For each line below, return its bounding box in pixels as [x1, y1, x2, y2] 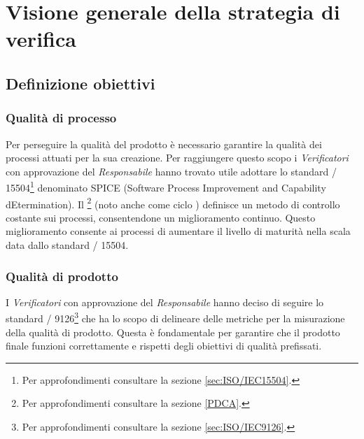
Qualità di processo [6, 109, 117, 127]
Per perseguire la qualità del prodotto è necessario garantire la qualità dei [6, 136, 322, 151]
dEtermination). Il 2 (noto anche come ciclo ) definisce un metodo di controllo [6, 194, 340, 211]
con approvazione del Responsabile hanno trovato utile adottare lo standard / [6, 164, 337, 178]
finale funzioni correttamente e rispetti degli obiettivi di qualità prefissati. [6, 338, 322, 353]
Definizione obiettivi [6, 72, 155, 94]
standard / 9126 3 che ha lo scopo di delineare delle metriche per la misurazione [6, 309, 345, 326]
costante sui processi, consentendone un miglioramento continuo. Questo [6, 210, 316, 224]
